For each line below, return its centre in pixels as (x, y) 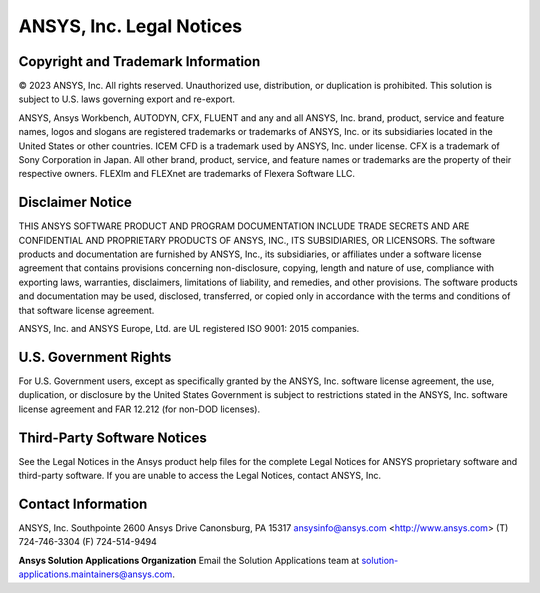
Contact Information (83, 503)
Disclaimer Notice (75, 202)
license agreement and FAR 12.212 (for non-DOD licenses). (139, 409)
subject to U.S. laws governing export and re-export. (126, 99)
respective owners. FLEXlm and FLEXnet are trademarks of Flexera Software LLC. (186, 174)
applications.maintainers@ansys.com (95, 574)
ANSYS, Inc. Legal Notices (130, 26)
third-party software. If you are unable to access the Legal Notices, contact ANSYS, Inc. (200, 476)
